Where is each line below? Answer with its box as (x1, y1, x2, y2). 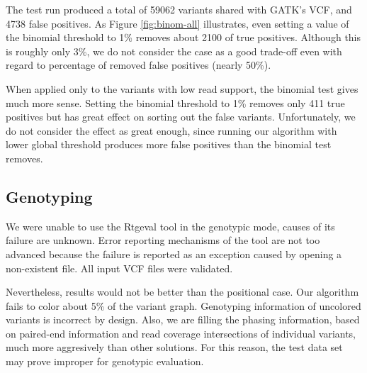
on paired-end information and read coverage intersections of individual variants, (6, 325, 356, 340)
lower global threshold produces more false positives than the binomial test (6, 137, 332, 152)
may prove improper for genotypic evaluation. (6, 354, 204, 369)
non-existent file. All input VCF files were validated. (6, 260, 233, 275)
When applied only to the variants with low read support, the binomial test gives (6, 81, 358, 96)
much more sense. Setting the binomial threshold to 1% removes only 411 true (6, 95, 345, 110)
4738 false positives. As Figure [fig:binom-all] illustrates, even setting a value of (6, 16, 349, 30)
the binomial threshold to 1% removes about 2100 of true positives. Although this (6, 30, 361, 45)
